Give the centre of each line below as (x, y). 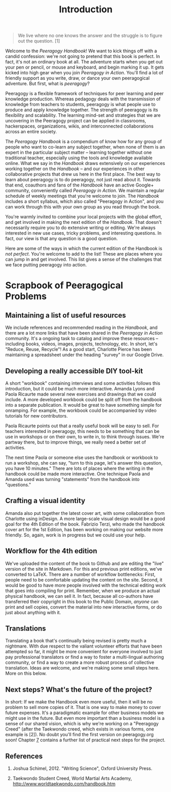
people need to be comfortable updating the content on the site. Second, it (84, 579)
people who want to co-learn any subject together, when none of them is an (85, 147)
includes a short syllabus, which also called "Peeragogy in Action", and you (84, 201)
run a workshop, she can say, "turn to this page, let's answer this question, (84, 463)
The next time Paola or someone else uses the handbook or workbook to (82, 457)
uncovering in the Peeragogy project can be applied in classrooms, (76, 121)
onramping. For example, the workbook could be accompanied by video (81, 410)
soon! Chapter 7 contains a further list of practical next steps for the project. (86, 740)
